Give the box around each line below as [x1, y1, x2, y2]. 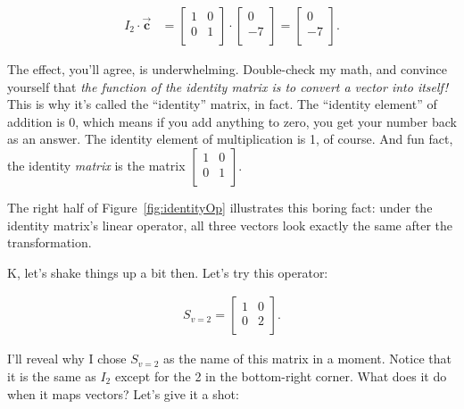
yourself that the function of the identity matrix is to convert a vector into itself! [7, 77, 448, 96]
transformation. [7, 233, 92, 252]
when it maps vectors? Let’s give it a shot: [7, 384, 239, 403]
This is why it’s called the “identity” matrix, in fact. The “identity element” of [7, 95, 437, 113]
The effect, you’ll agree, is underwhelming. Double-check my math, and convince [7, 60, 448, 79]
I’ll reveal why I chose [7, 349, 127, 368]
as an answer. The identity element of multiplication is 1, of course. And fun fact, [7, 129, 453, 148]
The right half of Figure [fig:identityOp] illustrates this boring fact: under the [7, 198, 433, 216]
